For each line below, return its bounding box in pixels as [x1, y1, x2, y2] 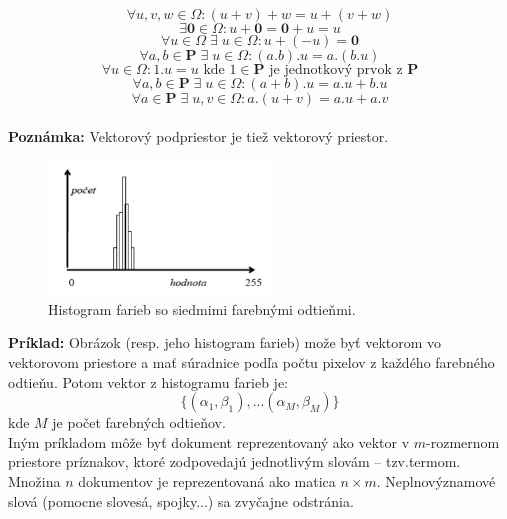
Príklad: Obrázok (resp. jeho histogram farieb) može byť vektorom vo [8, 332, 442, 353]
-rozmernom [426, 431, 500, 452]
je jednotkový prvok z [269, 63, 403, 77]
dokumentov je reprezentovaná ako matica [78, 470, 336, 491]
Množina [8, 470, 61, 491]
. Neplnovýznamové [376, 470, 496, 491]
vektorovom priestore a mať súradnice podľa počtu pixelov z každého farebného [8, 352, 495, 372]
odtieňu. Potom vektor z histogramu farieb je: [8, 371, 289, 392]
